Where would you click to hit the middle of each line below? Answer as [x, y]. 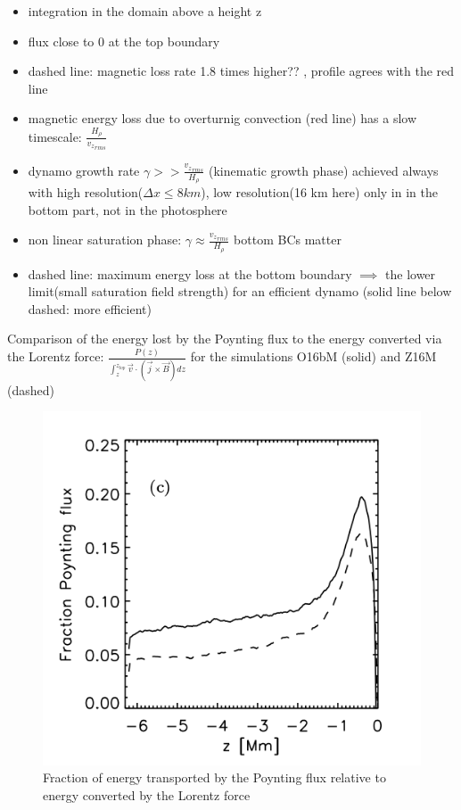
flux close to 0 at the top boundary [124, 41]
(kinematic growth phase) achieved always [323, 170]
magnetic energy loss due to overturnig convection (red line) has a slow [222, 118]
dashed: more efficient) [90, 308]
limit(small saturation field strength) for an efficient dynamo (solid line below [240, 291]
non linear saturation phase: [105, 240]
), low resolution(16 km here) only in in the [319, 192]
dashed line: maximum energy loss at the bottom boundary [190, 273]
